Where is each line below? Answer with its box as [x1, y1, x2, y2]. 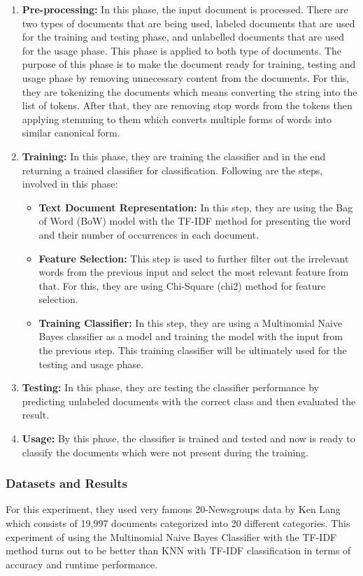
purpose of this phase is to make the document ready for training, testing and [22, 57, 356, 71]
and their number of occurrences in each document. [38, 227, 259, 241]
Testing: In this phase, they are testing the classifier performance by [22, 380, 319, 395]
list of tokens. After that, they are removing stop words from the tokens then [22, 98, 353, 113]
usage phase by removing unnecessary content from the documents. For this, [22, 70, 350, 85]
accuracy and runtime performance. [6, 556, 158, 571]
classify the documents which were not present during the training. [22, 444, 308, 459]
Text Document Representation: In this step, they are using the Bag [38, 199, 353, 214]
